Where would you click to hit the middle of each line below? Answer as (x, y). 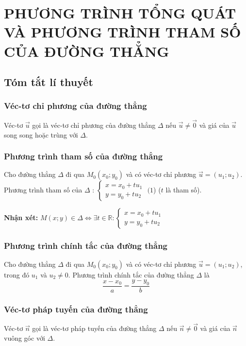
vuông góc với (25, 338)
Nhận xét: (21, 217)
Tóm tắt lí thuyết (49, 82)
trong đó (17, 274)
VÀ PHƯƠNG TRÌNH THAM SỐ (123, 32)
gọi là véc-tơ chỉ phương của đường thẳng (94, 125)
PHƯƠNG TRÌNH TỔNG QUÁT (120, 13)
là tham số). (184, 190)
